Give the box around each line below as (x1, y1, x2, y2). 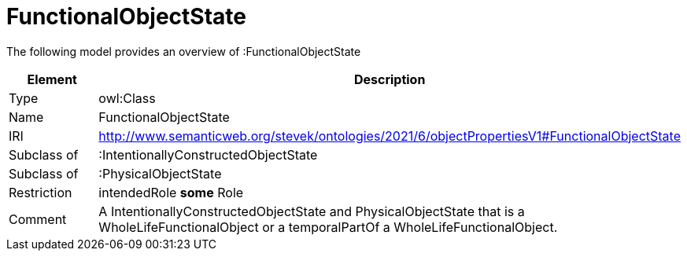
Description (353, 71, 426, 87)
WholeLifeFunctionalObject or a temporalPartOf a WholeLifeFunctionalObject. (98, 218, 558, 235)
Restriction (9, 184, 72, 200)
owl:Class (98, 90, 156, 106)
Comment (9, 211, 67, 227)
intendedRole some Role (98, 184, 244, 200)
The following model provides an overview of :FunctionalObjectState (6, 44, 361, 58)
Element (27, 71, 77, 87)
